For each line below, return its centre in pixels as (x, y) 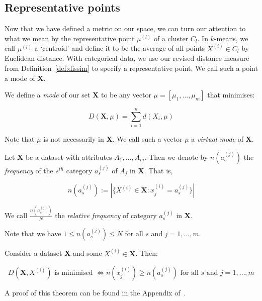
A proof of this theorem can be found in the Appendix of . (95, 293)
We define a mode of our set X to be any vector (78, 95)
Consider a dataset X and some (53, 253)
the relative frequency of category (106, 215)
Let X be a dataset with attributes (58, 157)
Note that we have (33, 233)
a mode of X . (25, 78)
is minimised (74, 273)
